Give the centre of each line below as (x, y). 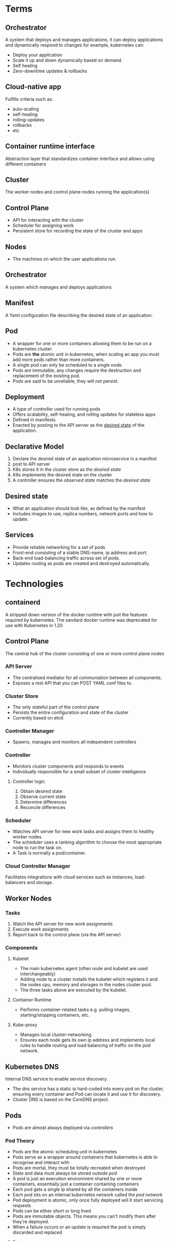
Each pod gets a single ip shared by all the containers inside (75, 1189)
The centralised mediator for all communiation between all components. (87, 677)
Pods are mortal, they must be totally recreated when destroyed (79, 1168)
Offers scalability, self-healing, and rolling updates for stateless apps (84, 414)
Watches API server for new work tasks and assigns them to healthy (83, 831)
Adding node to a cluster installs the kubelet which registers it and (89, 979)
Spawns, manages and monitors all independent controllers (74, 742)
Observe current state (43, 796)
